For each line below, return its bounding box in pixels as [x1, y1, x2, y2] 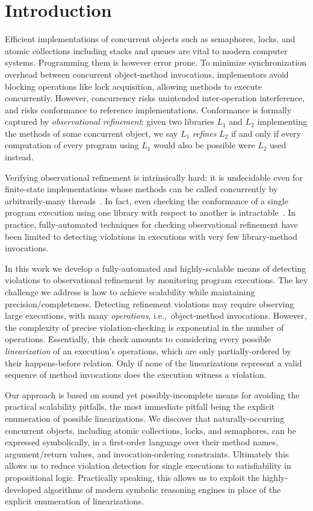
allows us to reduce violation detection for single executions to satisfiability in [5, 459, 291, 472]
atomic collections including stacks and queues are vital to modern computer [5, 44, 288, 57]
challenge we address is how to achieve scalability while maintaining [5, 286, 255, 298]
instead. [5, 151, 34, 163]
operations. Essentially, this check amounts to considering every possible [5, 333, 271, 345]
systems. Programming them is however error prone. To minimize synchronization [5, 56, 306, 69]
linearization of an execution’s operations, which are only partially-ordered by [5, 344, 291, 357]
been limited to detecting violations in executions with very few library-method [5, 230, 298, 242]
